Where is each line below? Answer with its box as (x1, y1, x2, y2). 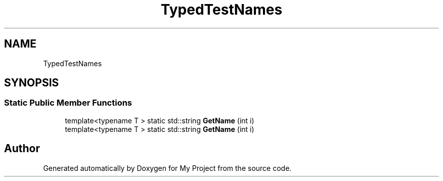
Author (4, 142, 40, 155)
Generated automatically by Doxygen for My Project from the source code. (43, 163, 292, 172)
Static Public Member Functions (4, 98, 132, 108)
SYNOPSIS (4, 76, 59, 89)
